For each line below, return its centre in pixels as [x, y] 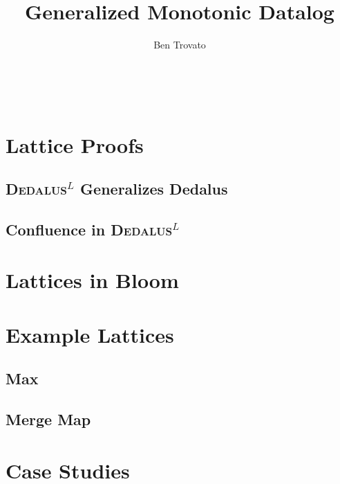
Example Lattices [90, 334]
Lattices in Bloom [92, 280]
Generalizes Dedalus [154, 189]
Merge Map [48, 419]
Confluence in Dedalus [89, 229]
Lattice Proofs [75, 144]
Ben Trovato [180, 45]
